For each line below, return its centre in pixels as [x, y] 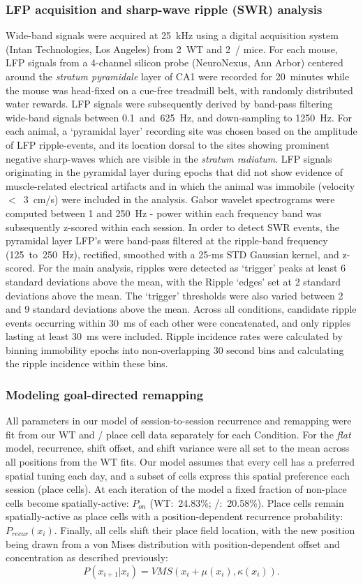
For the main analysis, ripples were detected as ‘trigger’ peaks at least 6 [192, 268]
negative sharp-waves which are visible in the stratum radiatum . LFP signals [169, 158]
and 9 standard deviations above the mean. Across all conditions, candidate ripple [181, 309]
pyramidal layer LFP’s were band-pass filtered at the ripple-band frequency [167, 240]
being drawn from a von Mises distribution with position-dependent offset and [173, 543]
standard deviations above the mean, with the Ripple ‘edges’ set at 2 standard [173, 281]
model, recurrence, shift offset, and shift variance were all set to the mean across [178, 448]
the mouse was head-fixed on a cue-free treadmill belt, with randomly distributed [179, 90]
